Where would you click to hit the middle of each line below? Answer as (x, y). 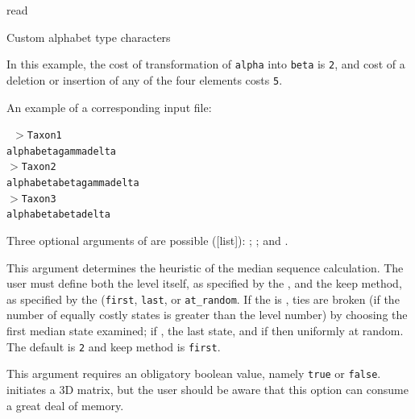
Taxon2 (39, 167)
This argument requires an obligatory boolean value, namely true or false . (194, 373)
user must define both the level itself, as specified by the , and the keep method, (204, 283)
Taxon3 (39, 199)
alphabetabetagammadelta (73, 183)
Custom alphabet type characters (89, 37)
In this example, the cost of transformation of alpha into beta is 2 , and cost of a (206, 64)
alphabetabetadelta (58, 215)
